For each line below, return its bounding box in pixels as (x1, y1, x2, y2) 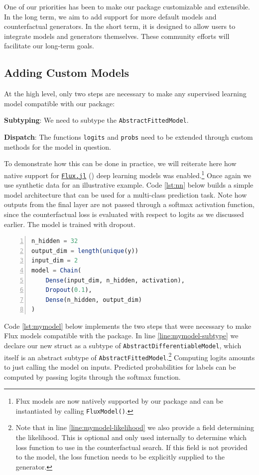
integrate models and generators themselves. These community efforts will (4, 30, 230, 41)
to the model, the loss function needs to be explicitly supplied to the (15, 452, 225, 462)
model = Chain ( (31, 266, 82, 274)
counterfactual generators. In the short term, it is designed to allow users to (4, 21, 236, 31)
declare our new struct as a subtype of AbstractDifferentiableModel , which (4, 340, 242, 351)
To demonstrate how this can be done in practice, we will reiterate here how (4, 158, 237, 169)
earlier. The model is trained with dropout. (4, 219, 135, 229)
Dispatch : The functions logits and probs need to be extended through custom (4, 132, 253, 142)
